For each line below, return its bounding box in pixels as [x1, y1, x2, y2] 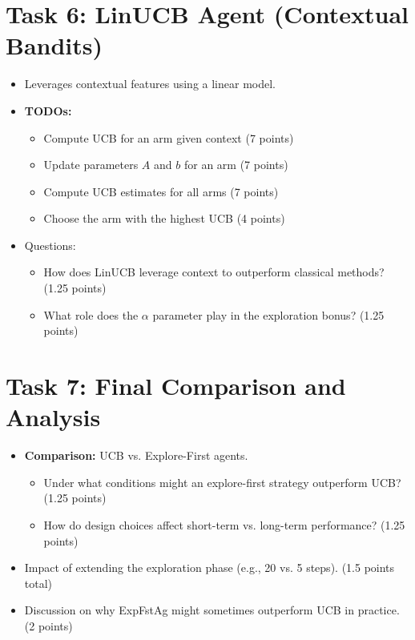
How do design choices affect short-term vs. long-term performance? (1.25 [43, 516, 405, 533]
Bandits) [6, 29, 103, 62]
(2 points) [24, 617, 73, 634]
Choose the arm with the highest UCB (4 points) [43, 210, 285, 227]
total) [24, 574, 53, 591]
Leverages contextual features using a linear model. [24, 75, 276, 92]
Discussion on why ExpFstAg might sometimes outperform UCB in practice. [24, 602, 400, 618]
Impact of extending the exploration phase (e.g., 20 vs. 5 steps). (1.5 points [24, 559, 395, 576]
